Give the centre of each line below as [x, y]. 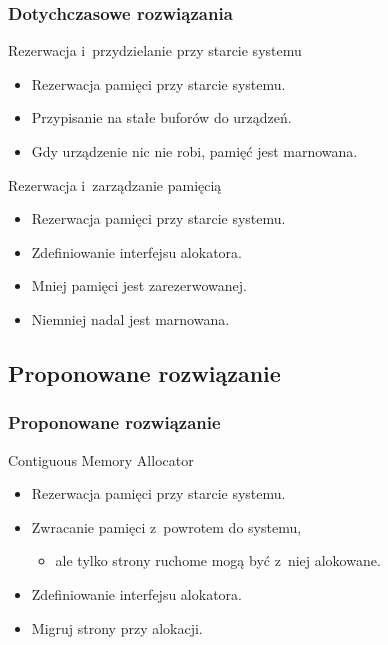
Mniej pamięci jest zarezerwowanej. [139, 285]
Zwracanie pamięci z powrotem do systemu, [166, 526]
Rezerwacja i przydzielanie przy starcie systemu [155, 50]
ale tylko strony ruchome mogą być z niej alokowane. [218, 560]
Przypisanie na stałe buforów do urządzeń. [161, 117]
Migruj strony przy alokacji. [117, 627]
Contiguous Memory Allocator [101, 459]
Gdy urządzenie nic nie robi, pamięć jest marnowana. [194, 151]
